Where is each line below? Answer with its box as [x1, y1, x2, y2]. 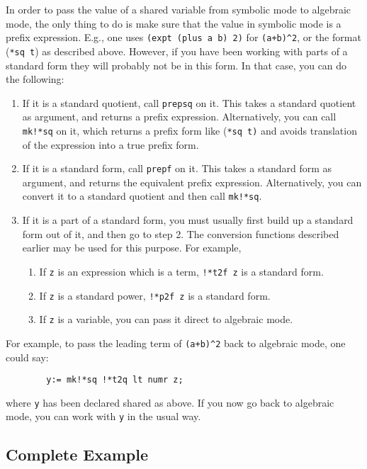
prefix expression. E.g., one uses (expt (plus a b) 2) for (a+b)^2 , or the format [6, 30, 361, 45]
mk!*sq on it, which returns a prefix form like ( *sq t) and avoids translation [22, 123, 357, 137]
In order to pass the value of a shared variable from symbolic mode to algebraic [6, 2, 351, 16]
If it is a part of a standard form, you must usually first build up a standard [22, 213, 354, 227]
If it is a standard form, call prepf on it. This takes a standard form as [22, 161, 332, 176]
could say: [6, 349, 49, 364]
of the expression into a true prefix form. [22, 137, 199, 152]
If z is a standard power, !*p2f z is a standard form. [39, 288, 271, 303]
